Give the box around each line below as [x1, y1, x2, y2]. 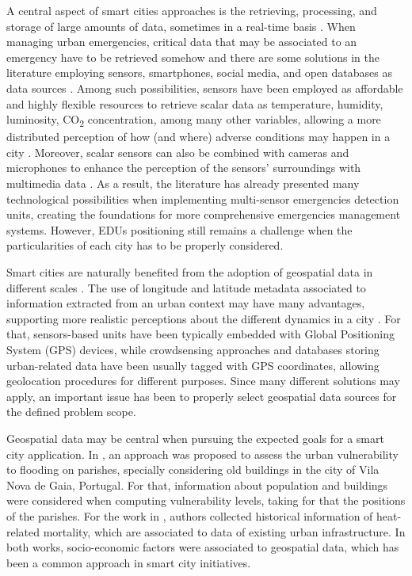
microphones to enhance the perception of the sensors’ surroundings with [6, 159, 361, 176]
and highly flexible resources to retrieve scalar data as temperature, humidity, [6, 95, 383, 112]
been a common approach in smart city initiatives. [6, 554, 251, 570]
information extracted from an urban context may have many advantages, [6, 295, 365, 311]
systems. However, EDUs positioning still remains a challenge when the [6, 221, 353, 238]
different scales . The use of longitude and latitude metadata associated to [6, 279, 366, 296]
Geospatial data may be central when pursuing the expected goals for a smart [6, 429, 384, 446]
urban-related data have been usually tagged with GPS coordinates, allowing [6, 357, 380, 373]
